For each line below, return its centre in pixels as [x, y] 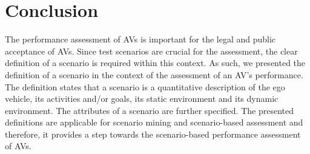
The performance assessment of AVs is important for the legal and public [140, 39]
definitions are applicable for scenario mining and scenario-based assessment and [154, 122]
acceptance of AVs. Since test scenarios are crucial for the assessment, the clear [151, 51]
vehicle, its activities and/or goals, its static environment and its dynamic [142, 99]
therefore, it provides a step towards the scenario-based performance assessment [153, 134]
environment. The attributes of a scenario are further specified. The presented [149, 110]
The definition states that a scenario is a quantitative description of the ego [145, 86]
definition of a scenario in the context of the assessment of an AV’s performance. [154, 74]
